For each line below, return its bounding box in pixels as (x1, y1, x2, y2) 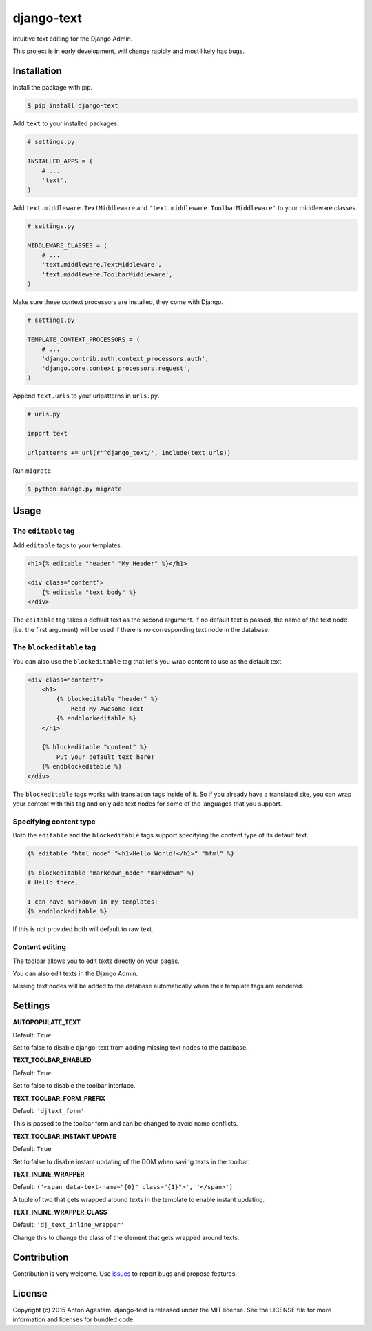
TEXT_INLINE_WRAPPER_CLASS (12, 1208, 107, 1217)
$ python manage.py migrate (27, 485, 122, 493)
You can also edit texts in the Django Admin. (12, 969, 138, 977)
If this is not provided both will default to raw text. (12, 925, 154, 933)
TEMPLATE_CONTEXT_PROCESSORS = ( (27, 335, 141, 343)
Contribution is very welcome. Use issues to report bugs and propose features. (12, 1269, 238, 1278)
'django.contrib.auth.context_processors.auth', (41, 355, 209, 363)
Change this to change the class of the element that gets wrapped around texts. (12, 1233, 240, 1241)
